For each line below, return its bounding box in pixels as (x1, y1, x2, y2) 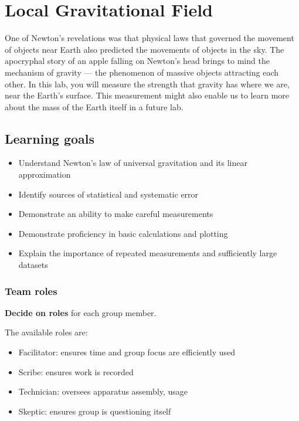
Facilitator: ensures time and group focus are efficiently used (18, 346, 236, 358)
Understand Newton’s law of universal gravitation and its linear (18, 157, 247, 169)
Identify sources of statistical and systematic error (18, 188, 199, 200)
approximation (18, 168, 71, 181)
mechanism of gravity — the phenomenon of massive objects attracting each (5, 66, 279, 78)
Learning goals (5, 129, 95, 147)
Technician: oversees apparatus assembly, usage (18, 385, 188, 398)
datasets (18, 259, 48, 271)
